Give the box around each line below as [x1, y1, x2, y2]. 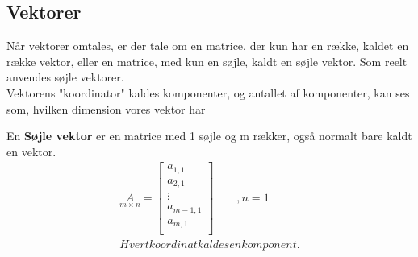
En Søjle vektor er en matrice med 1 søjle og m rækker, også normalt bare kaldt [6, 127, 412, 144]
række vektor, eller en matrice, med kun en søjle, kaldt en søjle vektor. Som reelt [6, 52, 408, 69]
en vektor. [6, 143, 56, 160]
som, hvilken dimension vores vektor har [6, 100, 206, 117]
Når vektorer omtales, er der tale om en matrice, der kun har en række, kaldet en [6, 37, 409, 54]
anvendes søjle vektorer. [6, 68, 124, 85]
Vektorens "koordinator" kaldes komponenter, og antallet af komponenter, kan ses [6, 84, 410, 101]
